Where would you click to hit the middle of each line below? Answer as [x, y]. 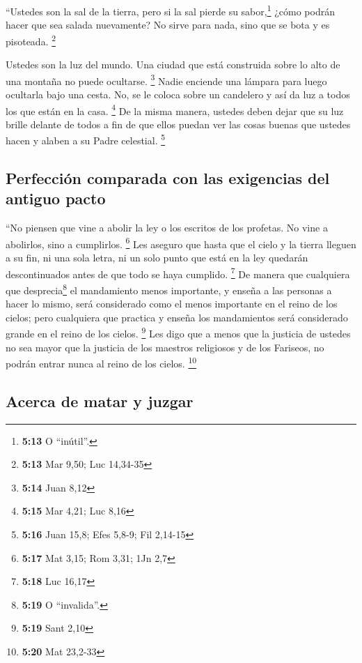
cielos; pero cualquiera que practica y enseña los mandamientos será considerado [177, 317]
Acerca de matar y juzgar [100, 401]
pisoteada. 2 [31, 40]
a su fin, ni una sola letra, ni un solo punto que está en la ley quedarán [157, 258]
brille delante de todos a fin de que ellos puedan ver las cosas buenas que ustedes [178, 124]
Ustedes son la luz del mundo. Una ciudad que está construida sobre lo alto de [173, 64]
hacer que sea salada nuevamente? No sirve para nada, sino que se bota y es [168, 25]
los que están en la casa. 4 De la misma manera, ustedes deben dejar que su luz [175, 109]
